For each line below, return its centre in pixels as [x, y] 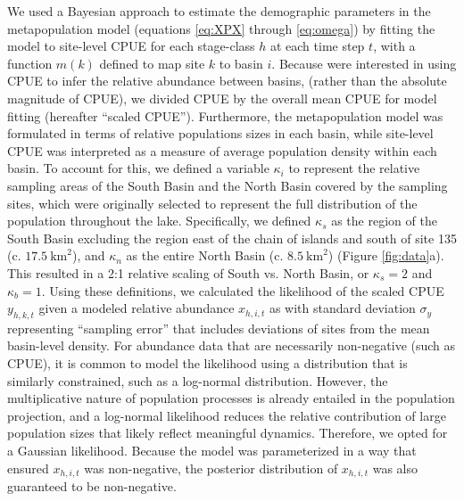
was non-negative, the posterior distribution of [211, 468]
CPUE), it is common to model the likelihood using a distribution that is [207, 363]
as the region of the [384, 221]
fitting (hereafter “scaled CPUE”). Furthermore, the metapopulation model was [225, 115]
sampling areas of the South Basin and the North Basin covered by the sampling [228, 185]
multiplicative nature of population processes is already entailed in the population [231, 398]
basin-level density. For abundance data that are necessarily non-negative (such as [232, 345]
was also [395, 468]
